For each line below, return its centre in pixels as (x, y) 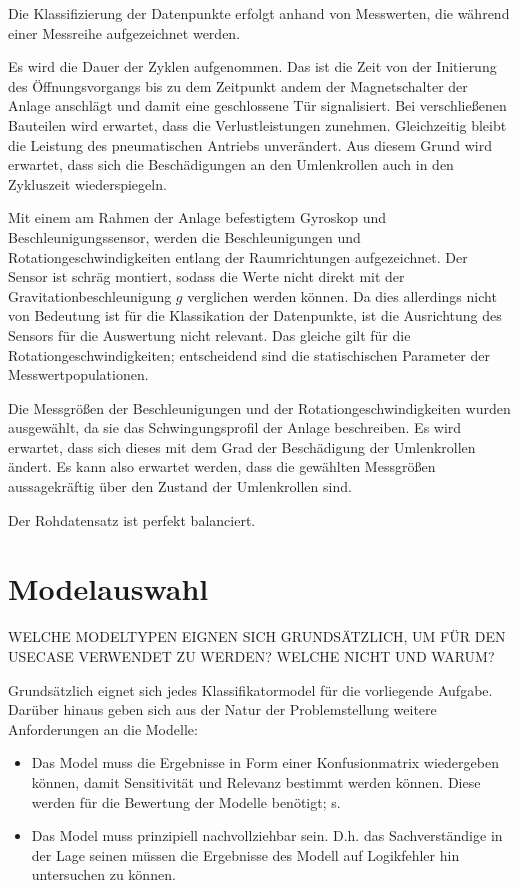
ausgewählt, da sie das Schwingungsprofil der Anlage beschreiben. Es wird (235, 427)
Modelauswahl (108, 588)
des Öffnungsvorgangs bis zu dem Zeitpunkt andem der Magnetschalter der (238, 85)
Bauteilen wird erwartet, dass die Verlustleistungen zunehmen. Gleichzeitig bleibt (257, 124)
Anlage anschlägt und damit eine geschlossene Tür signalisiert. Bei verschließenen (257, 105)
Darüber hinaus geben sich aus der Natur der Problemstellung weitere (222, 709)
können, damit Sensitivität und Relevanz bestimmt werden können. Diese (256, 781)
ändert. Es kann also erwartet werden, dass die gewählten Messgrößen (222, 466)
